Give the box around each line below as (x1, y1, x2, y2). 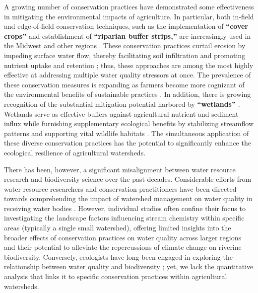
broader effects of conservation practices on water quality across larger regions (4, 232, 241, 242)
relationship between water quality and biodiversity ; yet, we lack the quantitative (4, 261, 254, 272)
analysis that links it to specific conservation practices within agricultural (4, 271, 227, 282)
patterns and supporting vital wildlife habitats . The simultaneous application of (4, 128, 249, 138)
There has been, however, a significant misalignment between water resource (4, 164, 236, 174)
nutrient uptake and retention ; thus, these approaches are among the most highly (4, 60, 254, 70)
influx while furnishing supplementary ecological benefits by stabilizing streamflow (4, 118, 254, 129)
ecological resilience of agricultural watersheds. (4, 147, 146, 157)
